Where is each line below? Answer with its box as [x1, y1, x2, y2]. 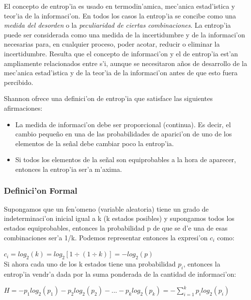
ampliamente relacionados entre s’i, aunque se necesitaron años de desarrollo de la [4, 58, 247, 68]
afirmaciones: [4, 102, 43, 113]
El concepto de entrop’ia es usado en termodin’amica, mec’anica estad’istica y [4, 1, 235, 11]
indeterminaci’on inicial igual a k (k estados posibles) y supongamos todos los [4, 213, 235, 223]
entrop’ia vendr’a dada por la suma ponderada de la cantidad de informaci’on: [4, 268, 236, 279]
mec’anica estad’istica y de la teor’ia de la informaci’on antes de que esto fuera [4, 67, 238, 78]
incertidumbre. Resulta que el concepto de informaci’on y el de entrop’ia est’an [4, 48, 238, 58]
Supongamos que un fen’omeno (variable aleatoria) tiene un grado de [4, 203, 209, 214]
